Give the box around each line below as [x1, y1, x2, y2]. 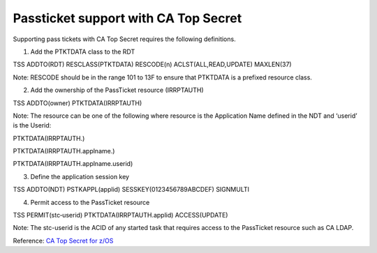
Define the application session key [30, 172, 129, 181]
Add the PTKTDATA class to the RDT [30, 47, 135, 56]
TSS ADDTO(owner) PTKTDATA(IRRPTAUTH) [13, 98, 142, 107]
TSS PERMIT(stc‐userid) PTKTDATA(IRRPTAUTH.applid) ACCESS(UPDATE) [13, 211, 228, 220]
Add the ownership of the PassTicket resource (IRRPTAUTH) [30, 86, 204, 94]
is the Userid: [13, 121, 52, 130]
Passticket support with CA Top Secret [13, 10, 242, 26]
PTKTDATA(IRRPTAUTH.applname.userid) [13, 160, 133, 168]
